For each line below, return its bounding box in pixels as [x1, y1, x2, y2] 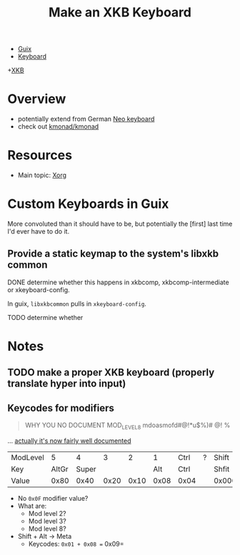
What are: [17, 501, 47, 510]
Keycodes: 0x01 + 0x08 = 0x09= [28, 540, 124, 548]
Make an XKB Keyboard [49, 4, 191, 21]
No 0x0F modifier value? [17, 494, 89, 502]
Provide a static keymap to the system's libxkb [7, 248, 219, 260]
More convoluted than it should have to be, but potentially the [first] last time [7, 219, 233, 228]
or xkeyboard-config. [7, 285, 70, 294]
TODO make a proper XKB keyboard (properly [7, 366, 215, 379]
